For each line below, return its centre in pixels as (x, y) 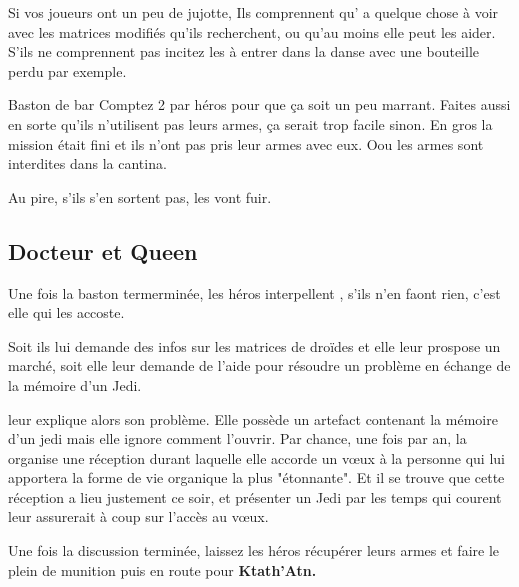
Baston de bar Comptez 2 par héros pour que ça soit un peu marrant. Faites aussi (259, 104)
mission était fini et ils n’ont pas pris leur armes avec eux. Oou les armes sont (246, 143)
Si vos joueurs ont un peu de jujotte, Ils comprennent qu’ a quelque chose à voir (253, 12)
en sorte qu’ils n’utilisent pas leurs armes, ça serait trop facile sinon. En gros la (250, 123)
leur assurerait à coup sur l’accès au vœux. (138, 516)
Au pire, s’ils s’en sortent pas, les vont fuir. (140, 196)
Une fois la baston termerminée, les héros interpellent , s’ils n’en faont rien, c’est (254, 292)
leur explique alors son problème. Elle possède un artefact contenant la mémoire (253, 418)
